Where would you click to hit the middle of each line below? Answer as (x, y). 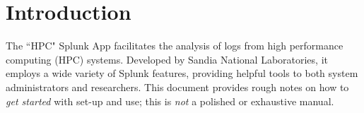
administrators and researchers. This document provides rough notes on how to (177, 87)
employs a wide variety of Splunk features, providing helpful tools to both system (182, 73)
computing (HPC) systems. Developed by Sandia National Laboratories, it (167, 59)
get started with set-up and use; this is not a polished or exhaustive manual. (170, 101)
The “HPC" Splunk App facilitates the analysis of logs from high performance (175, 46)
